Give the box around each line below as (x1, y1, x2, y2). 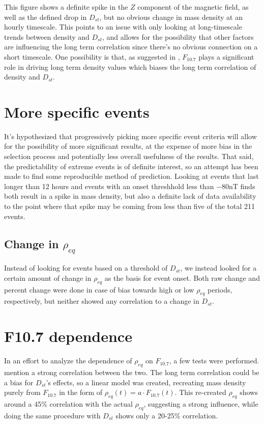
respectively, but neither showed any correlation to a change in (4, 296, 199, 306)
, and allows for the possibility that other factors (102, 31, 254, 42)
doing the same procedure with (4, 410, 101, 420)
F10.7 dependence (4, 326, 132, 347)
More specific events (4, 101, 150, 122)
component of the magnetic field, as (137, 2, 249, 12)
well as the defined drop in (4, 11, 87, 22)
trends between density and (4, 31, 90, 42)
